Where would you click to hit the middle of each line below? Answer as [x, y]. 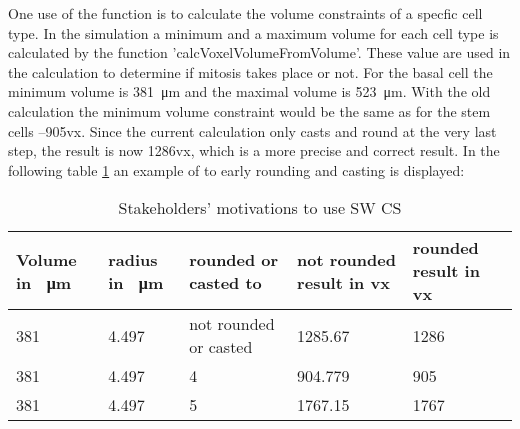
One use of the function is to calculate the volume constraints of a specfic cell [245, 13]
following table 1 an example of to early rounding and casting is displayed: [236, 169]
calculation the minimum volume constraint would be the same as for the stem [249, 110]
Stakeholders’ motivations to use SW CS [260, 208]
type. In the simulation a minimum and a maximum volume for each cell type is [253, 32]
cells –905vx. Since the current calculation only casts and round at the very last [252, 130]
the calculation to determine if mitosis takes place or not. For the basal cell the [250, 71]
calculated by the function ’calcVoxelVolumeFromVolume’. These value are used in [259, 52]
